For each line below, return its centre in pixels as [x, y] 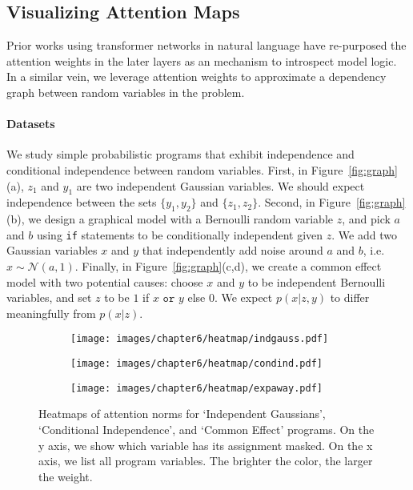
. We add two [364, 234]
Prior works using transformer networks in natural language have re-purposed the [206, 45]
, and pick [366, 219]
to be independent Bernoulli [317, 281]
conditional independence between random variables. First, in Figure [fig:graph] [202, 169]
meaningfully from [51, 313]
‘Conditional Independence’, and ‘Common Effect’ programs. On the [206, 429]
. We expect [243, 297]
